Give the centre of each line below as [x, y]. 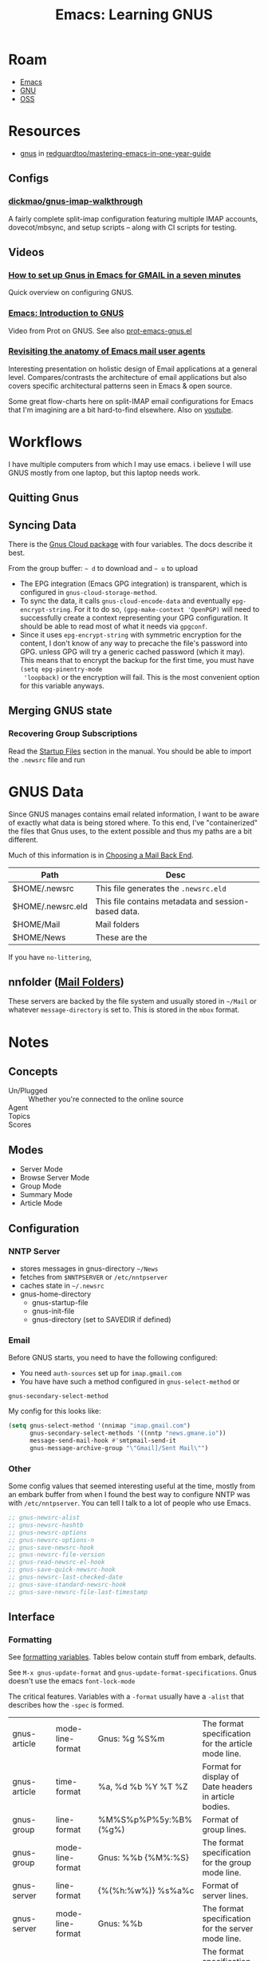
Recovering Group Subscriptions [73, 733]
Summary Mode [46, 1195]
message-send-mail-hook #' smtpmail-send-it [103, 1440]
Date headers [227, 1787]
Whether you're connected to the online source [106, 1099]
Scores [20, 1124]
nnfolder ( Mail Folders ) [67, 982]
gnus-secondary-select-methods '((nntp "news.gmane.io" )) [128, 1433]
